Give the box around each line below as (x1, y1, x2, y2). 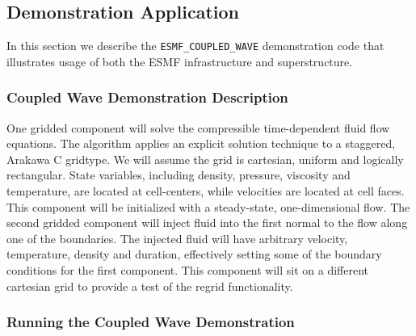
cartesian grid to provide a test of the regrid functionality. (6, 277, 293, 294)
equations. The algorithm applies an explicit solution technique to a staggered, (6, 135, 396, 152)
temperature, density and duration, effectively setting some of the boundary (6, 246, 382, 262)
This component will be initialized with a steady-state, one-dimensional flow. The (6, 198, 410, 215)
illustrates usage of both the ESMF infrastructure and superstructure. (6, 52, 353, 69)
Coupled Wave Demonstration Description (6, 87, 288, 107)
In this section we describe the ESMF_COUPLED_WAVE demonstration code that (6, 37, 384, 54)
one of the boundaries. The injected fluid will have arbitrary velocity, (6, 229, 348, 246)
